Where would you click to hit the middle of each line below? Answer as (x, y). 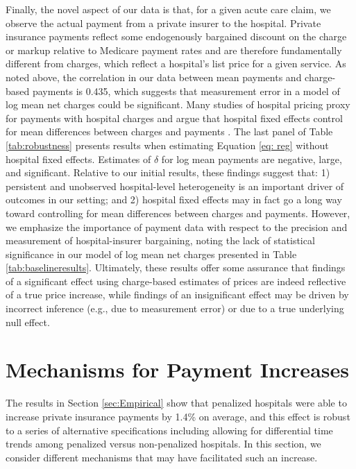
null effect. (28, 322)
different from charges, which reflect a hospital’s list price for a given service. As (176, 63)
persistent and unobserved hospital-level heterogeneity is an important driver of (175, 186)
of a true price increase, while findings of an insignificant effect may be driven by (177, 295)
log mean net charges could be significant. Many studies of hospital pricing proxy (178, 104)
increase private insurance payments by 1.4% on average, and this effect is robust (178, 416)
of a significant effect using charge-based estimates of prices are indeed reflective (176, 281)
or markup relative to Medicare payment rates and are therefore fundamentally (174, 50)
